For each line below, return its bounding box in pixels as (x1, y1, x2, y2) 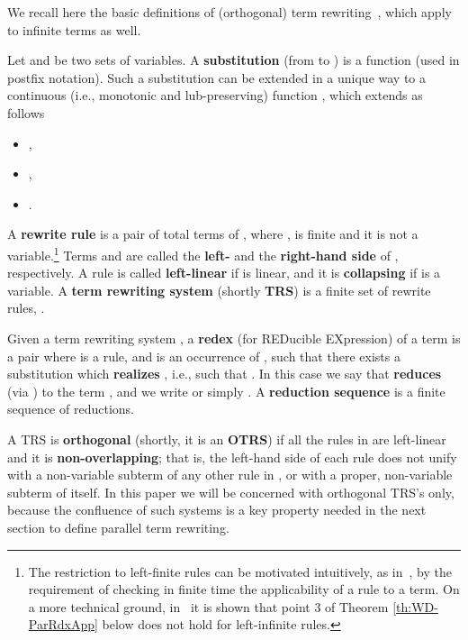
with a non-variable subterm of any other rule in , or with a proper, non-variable (7, 465, 453, 484)
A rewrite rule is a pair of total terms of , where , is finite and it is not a (7, 224, 418, 243)
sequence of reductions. (7, 399, 134, 418)
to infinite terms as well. (7, 20, 141, 39)
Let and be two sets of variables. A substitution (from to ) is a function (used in (7, 50, 460, 69)
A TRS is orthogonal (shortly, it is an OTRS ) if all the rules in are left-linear (7, 429, 446, 448)
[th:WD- (392, 597, 438, 616)
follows (7, 103, 45, 122)
